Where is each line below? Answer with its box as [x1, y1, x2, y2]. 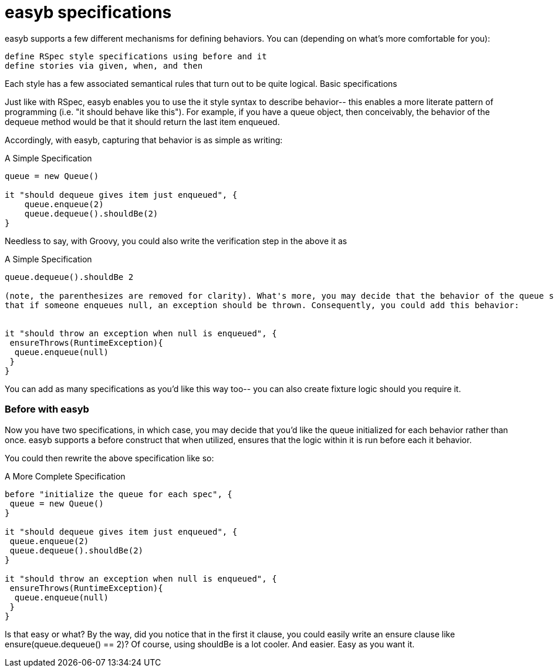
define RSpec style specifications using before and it [5, 51, 267, 61]
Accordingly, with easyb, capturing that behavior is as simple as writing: [5, 134, 283, 145]
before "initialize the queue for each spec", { [5, 489, 232, 499]
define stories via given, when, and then [5, 60, 203, 70]
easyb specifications [5, 2, 172, 22]
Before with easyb [5, 403, 89, 416]
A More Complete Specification [5, 471, 126, 481]
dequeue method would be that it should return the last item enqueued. [5, 116, 280, 127]
